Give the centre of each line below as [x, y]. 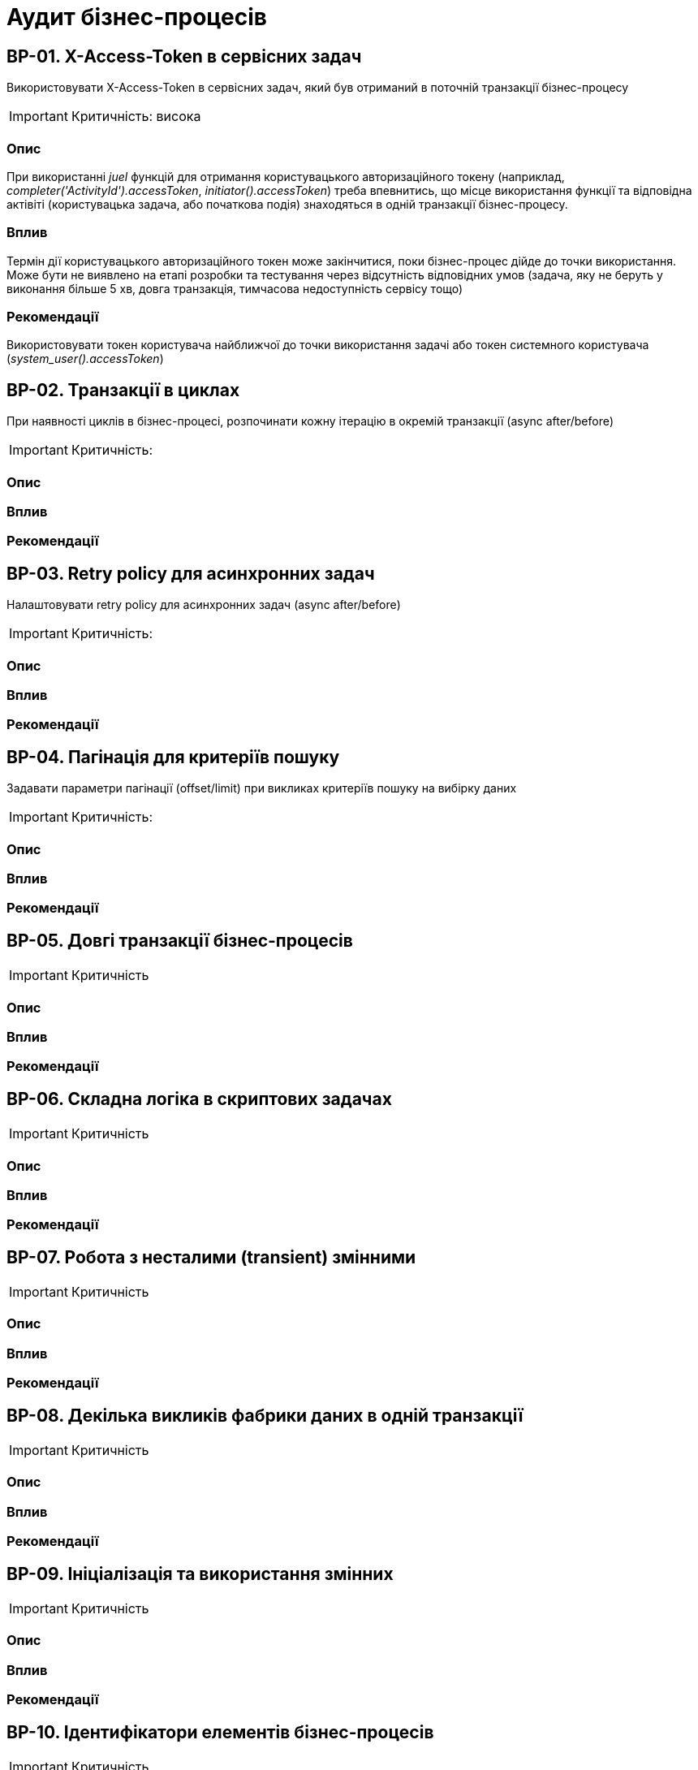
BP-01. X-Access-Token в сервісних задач [184, 56]
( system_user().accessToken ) [85, 359]
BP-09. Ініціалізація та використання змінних [200, 1574]
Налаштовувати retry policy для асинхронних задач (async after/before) [204, 605]
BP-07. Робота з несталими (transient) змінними [211, 1257]
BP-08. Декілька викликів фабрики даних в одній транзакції [265, 1415]
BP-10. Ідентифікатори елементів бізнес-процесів [220, 1732]
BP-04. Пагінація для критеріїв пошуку [173, 757]
